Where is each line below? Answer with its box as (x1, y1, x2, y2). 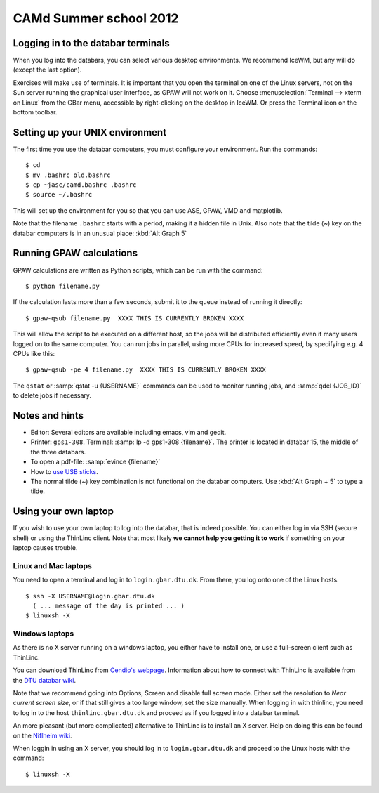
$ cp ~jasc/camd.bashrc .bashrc (25, 181, 137, 189)
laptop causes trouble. (13, 544, 78, 552)
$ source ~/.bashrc (25, 190, 93, 199)
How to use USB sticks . (30, 467, 98, 476)
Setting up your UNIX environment (13, 126, 167, 138)
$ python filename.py (25, 282, 100, 290)
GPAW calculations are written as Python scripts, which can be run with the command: (13, 266, 263, 274)
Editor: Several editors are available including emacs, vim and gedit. (30, 428, 227, 436)
